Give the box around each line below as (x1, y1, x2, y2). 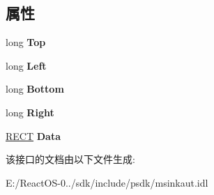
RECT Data (6, 128, 61, 143)
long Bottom (6, 81, 64, 96)
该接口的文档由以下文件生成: (6, 152, 135, 166)
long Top (6, 35, 46, 49)
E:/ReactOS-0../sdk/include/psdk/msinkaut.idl (6, 175, 208, 189)
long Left (6, 58, 47, 72)
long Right (6, 104, 54, 119)
